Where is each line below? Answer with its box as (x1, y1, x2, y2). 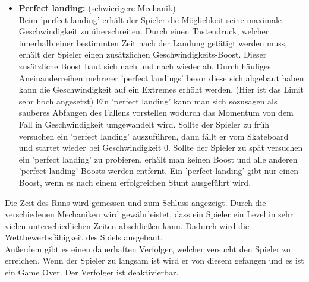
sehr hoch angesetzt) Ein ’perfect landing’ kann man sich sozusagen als (18, 94, 278, 107)
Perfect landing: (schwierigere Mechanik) (18, 2, 176, 14)
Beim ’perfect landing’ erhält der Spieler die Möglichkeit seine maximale (18, 13, 282, 26)
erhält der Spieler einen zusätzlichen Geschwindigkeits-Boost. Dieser (18, 48, 267, 61)
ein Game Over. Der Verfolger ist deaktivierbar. (5, 266, 179, 278)
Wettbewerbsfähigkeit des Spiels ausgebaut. (5, 231, 163, 243)
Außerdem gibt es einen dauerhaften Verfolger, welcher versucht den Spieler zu (5, 242, 291, 255)
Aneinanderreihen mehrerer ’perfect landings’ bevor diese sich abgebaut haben (18, 71, 304, 84)
